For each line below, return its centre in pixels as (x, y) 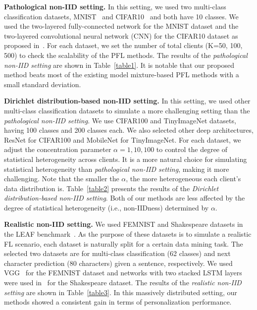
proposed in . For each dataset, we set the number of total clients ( (106, 45)
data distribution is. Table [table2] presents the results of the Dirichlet (111, 188)
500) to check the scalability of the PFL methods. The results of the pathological (126, 55)
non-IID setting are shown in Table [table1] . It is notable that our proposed (119, 65)
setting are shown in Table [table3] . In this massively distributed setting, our (121, 292)
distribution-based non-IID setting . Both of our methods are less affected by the (125, 198)
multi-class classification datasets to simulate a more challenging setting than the (127, 110)
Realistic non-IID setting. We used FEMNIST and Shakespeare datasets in (124, 224)
